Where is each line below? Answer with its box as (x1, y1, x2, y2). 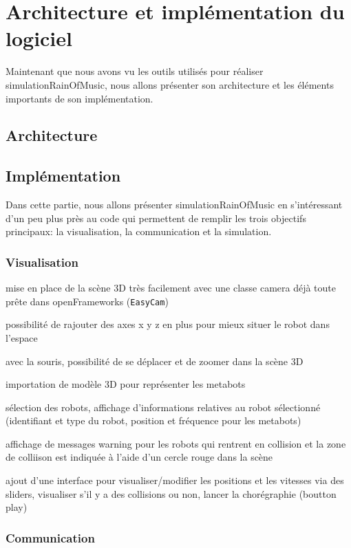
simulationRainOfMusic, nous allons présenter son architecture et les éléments (6, 77, 334, 91)
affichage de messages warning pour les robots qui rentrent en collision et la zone (6, 436, 346, 450)
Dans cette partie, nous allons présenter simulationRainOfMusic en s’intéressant (6, 197, 343, 212)
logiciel (6, 24, 72, 52)
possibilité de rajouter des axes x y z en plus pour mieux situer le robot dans (6, 317, 330, 331)
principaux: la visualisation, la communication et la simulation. (6, 224, 272, 239)
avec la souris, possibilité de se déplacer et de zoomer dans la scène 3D (6, 353, 304, 368)
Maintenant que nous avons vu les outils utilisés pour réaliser (6, 64, 264, 78)
